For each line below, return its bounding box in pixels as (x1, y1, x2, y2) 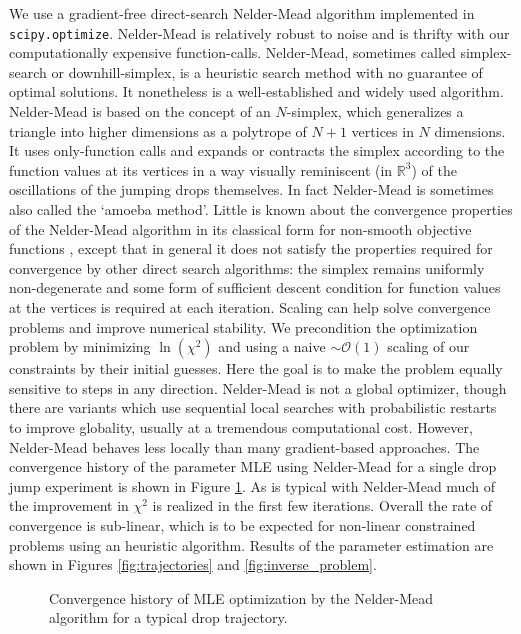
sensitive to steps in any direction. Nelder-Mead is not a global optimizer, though (9, 377, 507, 398)
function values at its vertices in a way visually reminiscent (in (9, 159, 393, 180)
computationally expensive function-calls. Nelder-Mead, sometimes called (9, 42, 456, 63)
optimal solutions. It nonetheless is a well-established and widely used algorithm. (9, 81, 504, 102)
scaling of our (387, 336, 470, 357)
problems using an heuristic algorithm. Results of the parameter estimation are (9, 534, 494, 555)
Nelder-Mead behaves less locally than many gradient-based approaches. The (9, 436, 480, 457)
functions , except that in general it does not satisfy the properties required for (9, 238, 493, 259)
